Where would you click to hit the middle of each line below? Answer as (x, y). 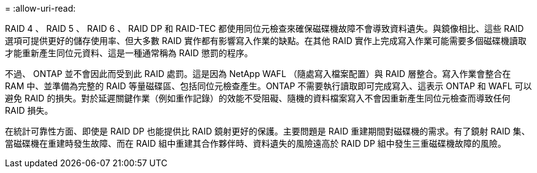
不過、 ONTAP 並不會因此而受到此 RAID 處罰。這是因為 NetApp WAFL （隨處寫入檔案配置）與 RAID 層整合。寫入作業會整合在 (258, 74)
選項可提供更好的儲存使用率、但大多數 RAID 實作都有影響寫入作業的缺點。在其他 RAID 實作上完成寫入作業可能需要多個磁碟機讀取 (266, 41)
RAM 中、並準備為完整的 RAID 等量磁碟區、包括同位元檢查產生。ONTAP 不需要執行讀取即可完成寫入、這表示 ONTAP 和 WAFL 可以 (268, 86)
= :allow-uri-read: (40, 8)
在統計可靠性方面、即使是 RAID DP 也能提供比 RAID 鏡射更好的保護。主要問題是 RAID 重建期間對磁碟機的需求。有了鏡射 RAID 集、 (268, 131)
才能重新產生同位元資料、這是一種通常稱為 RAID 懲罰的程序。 (129, 53)
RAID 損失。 (29, 110)
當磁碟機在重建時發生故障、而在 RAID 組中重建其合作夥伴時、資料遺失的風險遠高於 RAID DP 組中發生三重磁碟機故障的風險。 (256, 143)
